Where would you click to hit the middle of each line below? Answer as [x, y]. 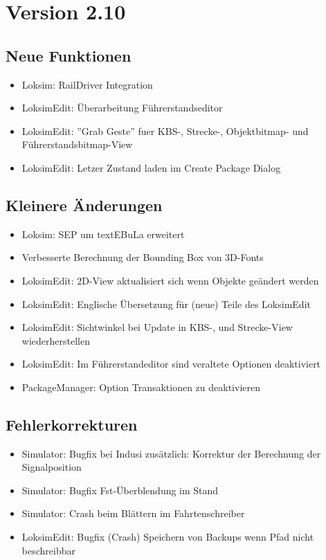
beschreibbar [48, 550]
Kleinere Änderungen [84, 205]
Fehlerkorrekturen [72, 424]
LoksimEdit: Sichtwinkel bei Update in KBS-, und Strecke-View [157, 327]
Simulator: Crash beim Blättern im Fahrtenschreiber [133, 513]
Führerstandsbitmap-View [77, 144]
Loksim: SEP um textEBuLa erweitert [103, 234]
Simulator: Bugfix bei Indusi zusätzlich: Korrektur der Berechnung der [171, 453]
